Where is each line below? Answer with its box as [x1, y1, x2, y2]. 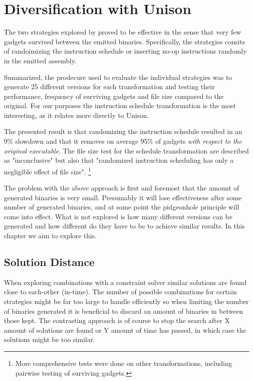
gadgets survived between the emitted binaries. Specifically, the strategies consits [4, 36, 245, 46]
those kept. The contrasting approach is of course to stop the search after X [4, 315, 230, 325]
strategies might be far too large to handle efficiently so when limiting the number [4, 296, 249, 306]
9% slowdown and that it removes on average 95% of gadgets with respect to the [4, 136, 242, 146]
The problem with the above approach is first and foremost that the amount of [4, 183, 239, 193]
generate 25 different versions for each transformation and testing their [4, 81, 215, 92]
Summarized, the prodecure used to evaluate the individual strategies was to [4, 72, 232, 82]
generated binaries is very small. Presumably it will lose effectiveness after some [4, 192, 242, 202]
